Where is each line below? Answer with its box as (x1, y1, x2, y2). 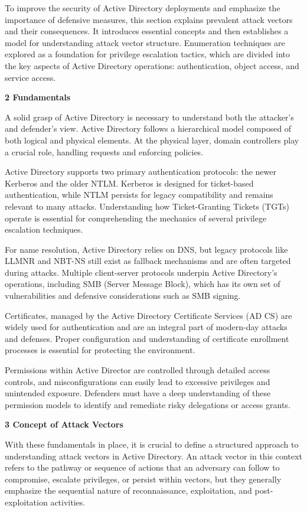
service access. (5, 71, 56, 83)
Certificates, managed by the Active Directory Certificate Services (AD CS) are (5, 309, 292, 321)
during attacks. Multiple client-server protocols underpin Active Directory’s (5, 266, 277, 278)
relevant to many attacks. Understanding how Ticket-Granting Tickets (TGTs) (5, 200, 290, 212)
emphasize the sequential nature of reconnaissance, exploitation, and (5, 484, 252, 497)
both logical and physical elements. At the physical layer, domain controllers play (5, 133, 299, 146)
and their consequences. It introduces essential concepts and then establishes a (5, 25, 289, 37)
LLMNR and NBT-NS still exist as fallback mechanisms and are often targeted (5, 255, 291, 267)
